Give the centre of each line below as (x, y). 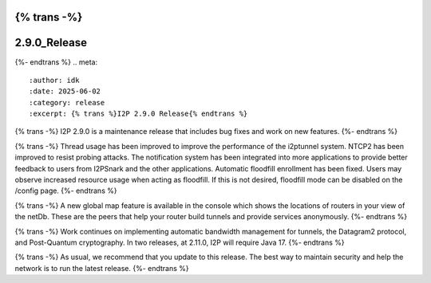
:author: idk (54, 80)
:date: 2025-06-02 (65, 91)
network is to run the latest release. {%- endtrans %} (102, 268)
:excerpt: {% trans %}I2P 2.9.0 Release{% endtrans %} (138, 114)
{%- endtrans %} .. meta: (56, 62)
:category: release (67, 102)
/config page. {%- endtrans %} (66, 191)
